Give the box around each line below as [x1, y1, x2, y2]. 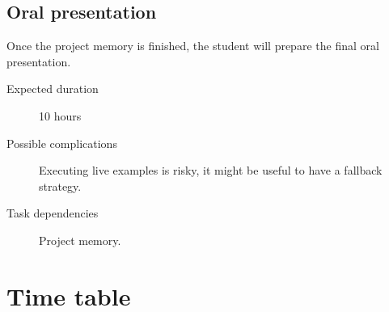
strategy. [39, 177, 82, 194]
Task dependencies [6, 204, 99, 221]
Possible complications [6, 134, 117, 151]
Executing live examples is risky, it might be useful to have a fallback [39, 162, 383, 179]
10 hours [39, 107, 82, 124]
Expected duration [6, 80, 99, 97]
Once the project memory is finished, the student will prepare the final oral [6, 37, 379, 54]
